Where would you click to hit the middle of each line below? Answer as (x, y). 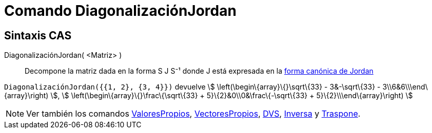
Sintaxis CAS (38, 35)
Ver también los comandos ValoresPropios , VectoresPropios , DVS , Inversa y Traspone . (193, 114)
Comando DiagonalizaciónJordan (120, 11)
